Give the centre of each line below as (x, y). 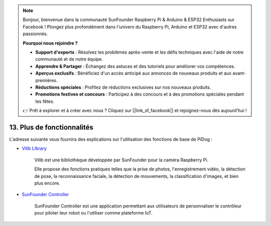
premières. (46, 80)
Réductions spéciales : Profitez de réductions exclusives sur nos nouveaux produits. (123, 87)
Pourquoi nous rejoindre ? (50, 43)
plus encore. (47, 183)
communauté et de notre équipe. (69, 59)
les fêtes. (45, 101)
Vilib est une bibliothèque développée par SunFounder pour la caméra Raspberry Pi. (121, 160)
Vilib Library (34, 148)
